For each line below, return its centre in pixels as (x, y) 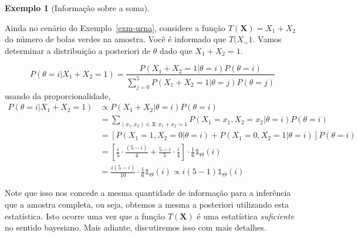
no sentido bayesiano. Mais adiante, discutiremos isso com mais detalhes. (136, 227)
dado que (176, 50)
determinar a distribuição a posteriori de (78, 50)
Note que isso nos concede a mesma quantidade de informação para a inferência (148, 193)
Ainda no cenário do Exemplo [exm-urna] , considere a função (115, 27)
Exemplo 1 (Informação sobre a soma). (77, 8)
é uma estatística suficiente (245, 216)
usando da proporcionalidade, (58, 95)
